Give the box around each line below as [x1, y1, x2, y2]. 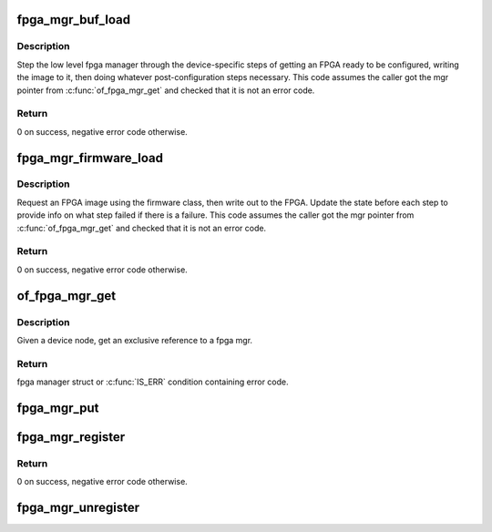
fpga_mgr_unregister [16, 500, 140, 516]
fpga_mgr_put [16, 400, 99, 415]
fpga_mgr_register [16, 429, 126, 445]
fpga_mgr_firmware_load [16, 150, 164, 166]
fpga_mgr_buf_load [16, 12, 131, 27]
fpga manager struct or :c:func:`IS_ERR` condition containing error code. [16, 376, 289, 387]
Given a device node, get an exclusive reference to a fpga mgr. [16, 334, 253, 345]
